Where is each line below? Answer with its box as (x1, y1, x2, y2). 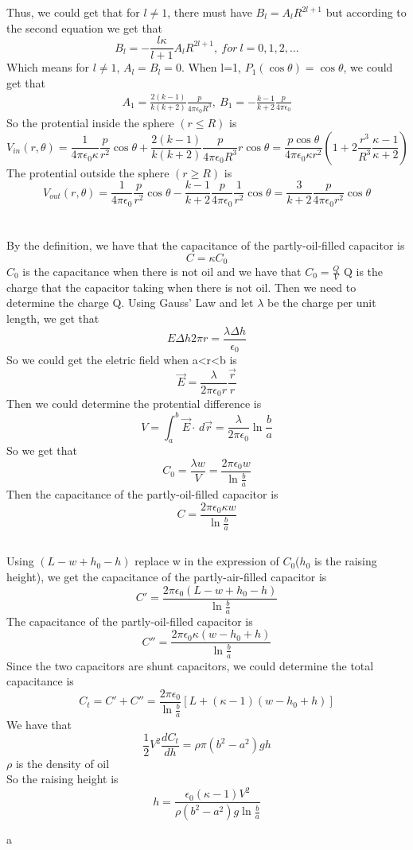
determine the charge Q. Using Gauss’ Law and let (6, 294, 254, 311)
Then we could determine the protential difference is (6, 395, 262, 412)
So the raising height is (6, 770, 119, 787)
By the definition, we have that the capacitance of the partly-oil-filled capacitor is (6, 236, 405, 253)
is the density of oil (15, 755, 110, 771)
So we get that (6, 442, 78, 459)
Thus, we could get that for (6, 4, 140, 20)
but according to (325, 4, 407, 20)
